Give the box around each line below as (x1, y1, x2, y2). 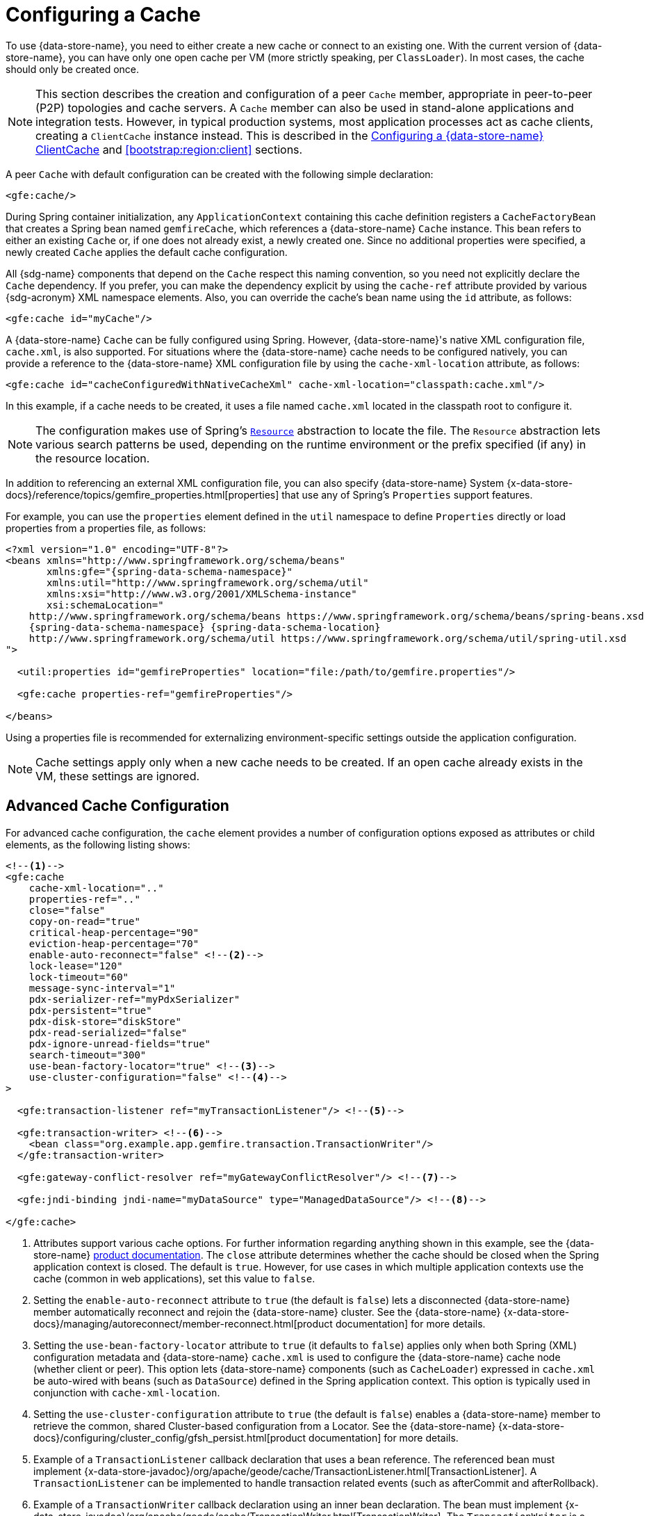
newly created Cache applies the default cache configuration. (6, 245, 288, 258)
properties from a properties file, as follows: (6, 522, 206, 534)
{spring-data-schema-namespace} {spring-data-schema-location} (28, 621, 381, 633)
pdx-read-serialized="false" (28, 1026, 188, 1038)
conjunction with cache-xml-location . (33, 1386, 220, 1398)
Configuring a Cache (6, 3, 201, 26)
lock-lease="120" (28, 960, 123, 971)
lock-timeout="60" (28, 971, 129, 983)
